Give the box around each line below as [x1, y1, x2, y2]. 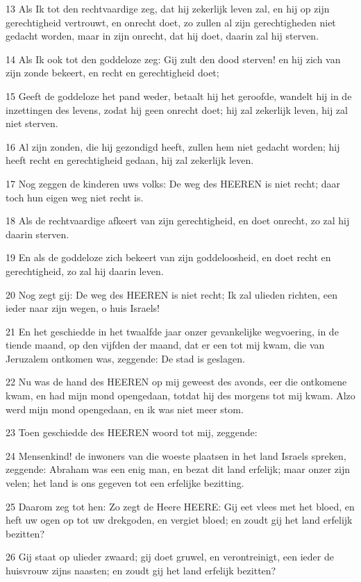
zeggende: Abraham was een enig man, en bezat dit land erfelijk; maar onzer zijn [6, 462, 351, 476]
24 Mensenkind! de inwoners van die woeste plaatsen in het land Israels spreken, [6, 448, 346, 463]
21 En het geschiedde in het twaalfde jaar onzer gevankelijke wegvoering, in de [6, 324, 339, 338]
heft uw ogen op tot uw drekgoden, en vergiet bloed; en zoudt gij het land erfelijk [6, 513, 353, 527]
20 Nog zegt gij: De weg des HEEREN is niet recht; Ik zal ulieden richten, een [6, 287, 337, 301]
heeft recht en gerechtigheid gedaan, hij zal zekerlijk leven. [6, 153, 254, 167]
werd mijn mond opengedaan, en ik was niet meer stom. [6, 401, 244, 416]
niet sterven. [6, 116, 58, 131]
